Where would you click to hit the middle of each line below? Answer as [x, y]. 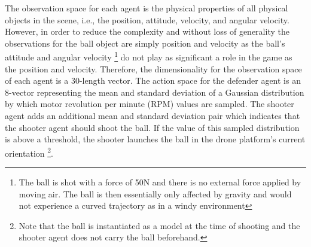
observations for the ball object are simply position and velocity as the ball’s [145, 43]
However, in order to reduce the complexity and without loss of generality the [147, 31]
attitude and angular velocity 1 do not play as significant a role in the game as [149, 56]
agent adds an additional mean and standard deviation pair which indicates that [153, 115]
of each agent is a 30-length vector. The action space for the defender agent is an [153, 80]
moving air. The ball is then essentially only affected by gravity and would [155, 193]
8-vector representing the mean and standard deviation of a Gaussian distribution [155, 92]
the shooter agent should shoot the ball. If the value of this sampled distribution [152, 127]
